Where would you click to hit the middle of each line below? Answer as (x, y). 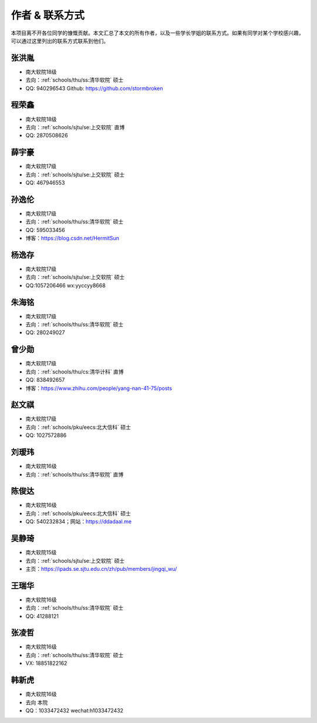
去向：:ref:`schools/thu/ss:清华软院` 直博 (75, 474)
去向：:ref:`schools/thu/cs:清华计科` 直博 (75, 371)
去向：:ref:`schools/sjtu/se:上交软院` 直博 (75, 127)
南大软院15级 (41, 553)
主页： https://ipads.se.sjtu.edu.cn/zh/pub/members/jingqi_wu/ (101, 569)
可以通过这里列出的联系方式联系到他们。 (60, 41)
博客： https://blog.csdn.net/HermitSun (72, 238)
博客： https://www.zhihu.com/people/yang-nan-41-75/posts (99, 388)
